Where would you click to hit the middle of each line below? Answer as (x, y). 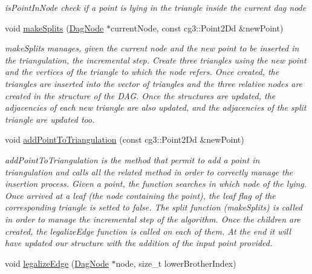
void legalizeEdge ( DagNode (57, 263)
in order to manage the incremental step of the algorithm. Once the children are (153, 219)
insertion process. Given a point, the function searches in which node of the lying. (156, 184)
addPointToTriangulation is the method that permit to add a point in (132, 159)
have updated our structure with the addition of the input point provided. (139, 243)
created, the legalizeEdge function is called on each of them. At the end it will (148, 231)
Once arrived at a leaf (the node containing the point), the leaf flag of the (140, 195)
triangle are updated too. (50, 119)
